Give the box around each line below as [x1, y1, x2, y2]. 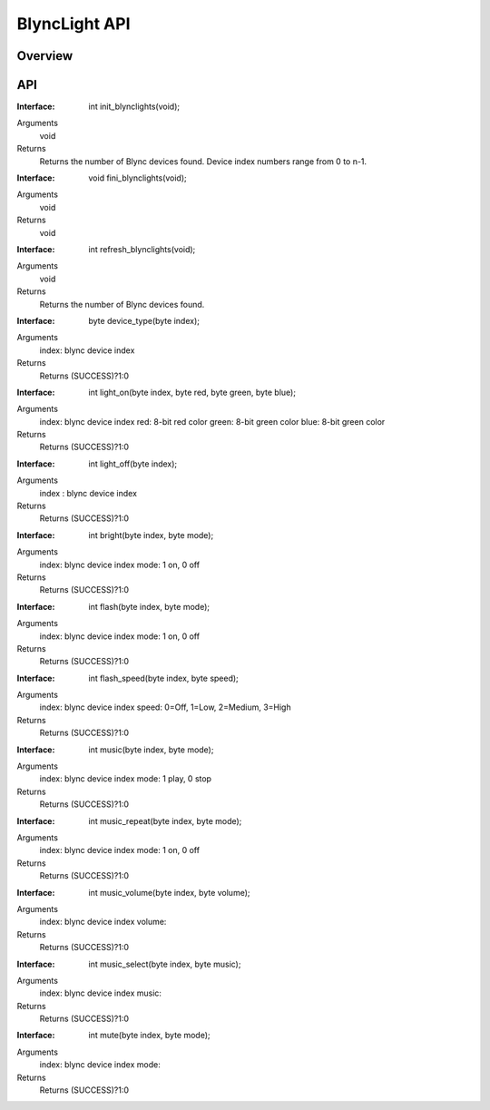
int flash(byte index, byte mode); [88, 601, 211, 612]
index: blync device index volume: [39, 917, 167, 928]
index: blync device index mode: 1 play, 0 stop [39, 773, 212, 784]
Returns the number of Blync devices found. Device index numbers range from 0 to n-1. [39, 155, 367, 167]
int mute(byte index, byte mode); [88, 1030, 211, 1041]
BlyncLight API [16, 14, 131, 34]
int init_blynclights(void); [88, 101, 181, 113]
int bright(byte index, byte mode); [88, 529, 214, 540]
